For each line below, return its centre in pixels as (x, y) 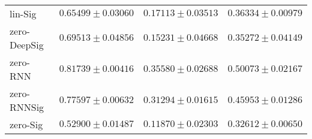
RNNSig (27, 107)
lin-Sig (23, 13)
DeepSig (27, 45)
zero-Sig (26, 124)
